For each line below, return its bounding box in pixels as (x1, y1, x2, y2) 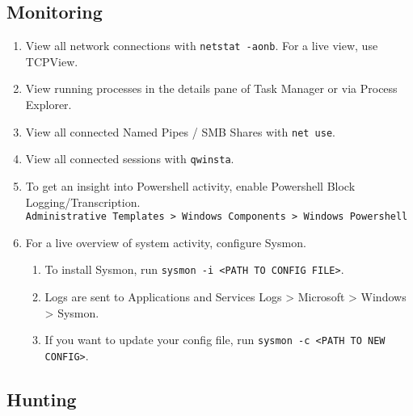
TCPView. (25, 53, 78, 69)
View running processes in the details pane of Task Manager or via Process (25, 80, 398, 97)
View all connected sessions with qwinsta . (25, 150, 234, 167)
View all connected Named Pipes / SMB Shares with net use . (25, 123, 335, 140)
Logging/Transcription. (25, 193, 141, 210)
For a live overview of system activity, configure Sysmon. (25, 233, 306, 250)
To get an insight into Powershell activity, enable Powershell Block (25, 177, 356, 194)
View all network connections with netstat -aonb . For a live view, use (25, 37, 378, 54)
